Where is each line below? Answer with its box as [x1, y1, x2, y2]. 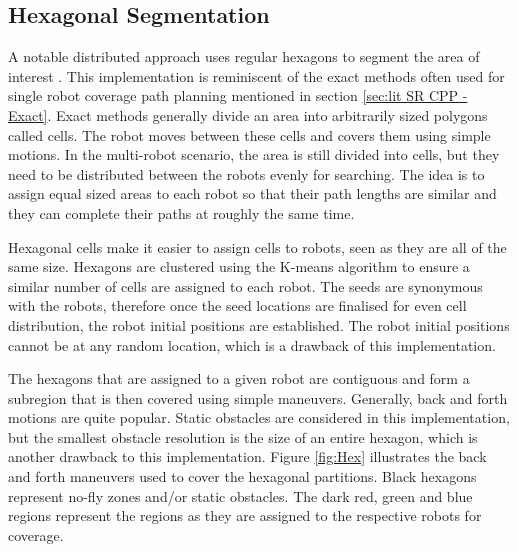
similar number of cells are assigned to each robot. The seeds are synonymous [8, 275, 483, 296]
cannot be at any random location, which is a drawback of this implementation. [8, 334, 496, 355]
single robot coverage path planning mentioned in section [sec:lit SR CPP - [8, 85, 468, 106]
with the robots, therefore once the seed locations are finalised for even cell [8, 295, 467, 316]
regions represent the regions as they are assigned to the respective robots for [8, 505, 482, 526]
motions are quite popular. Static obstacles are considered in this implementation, [8, 407, 510, 428]
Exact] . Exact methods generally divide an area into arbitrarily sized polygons [8, 104, 488, 125]
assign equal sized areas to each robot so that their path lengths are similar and [8, 183, 497, 204]
